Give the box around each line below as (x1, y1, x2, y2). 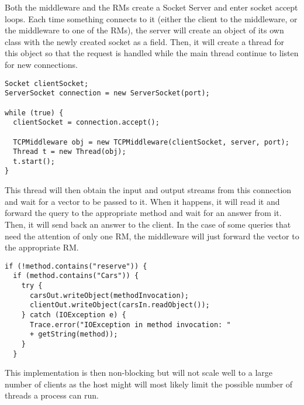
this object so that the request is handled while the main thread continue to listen (5, 47, 299, 59)
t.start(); (13, 157, 55, 166)
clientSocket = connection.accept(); (13, 118, 160, 127)
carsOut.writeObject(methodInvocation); (29, 291, 189, 300)
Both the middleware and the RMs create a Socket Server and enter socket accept (5, 1, 298, 13)
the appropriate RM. (5, 241, 79, 253)
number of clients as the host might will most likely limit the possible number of (5, 377, 293, 390)
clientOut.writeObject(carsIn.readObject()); (29, 301, 210, 310)
